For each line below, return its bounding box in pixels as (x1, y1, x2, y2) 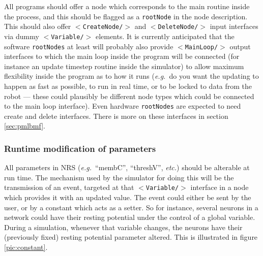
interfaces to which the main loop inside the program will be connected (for (4, 51, 240, 61)
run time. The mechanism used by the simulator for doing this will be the (4, 172, 234, 182)
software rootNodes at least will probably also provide (4, 41, 173, 51)
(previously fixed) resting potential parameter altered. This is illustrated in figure (4, 232, 258, 242)
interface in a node (190, 182, 249, 193)
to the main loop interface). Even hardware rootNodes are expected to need (4, 101, 241, 111)
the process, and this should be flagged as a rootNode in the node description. (4, 11, 248, 21)
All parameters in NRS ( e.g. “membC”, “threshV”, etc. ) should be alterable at (4, 162, 250, 173)
